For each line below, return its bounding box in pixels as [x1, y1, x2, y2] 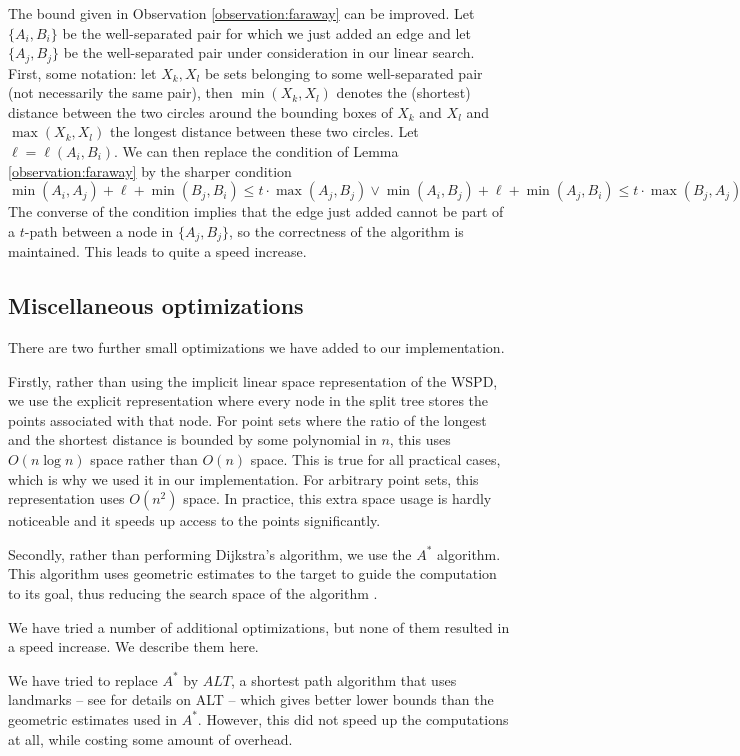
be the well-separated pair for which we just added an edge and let [62, 22, 471, 43]
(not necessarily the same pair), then [8, 82, 233, 103]
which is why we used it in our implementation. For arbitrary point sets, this [8, 468, 479, 489]
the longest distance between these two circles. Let [109, 121, 419, 142]
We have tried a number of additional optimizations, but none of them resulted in [8, 616, 510, 637]
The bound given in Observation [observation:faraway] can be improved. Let [8, 3, 475, 23]
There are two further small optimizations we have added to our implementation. [8, 337, 505, 358]
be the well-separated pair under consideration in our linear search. [63, 42, 475, 63]
